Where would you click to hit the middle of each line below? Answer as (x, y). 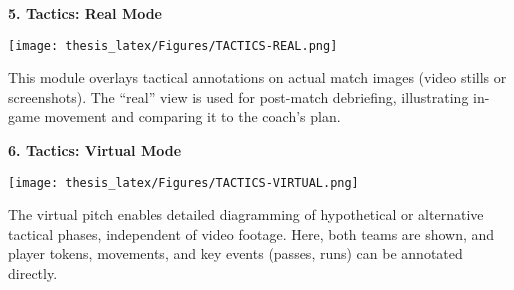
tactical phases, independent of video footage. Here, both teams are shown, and (251, 233)
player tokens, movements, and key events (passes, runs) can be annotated (235, 253)
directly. (33, 273)
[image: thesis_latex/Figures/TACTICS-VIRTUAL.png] (183, 182)
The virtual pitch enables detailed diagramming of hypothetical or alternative (246, 214)
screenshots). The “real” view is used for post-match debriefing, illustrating (238, 96)
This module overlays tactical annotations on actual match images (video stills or (257, 77)
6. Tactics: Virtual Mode (95, 150)
